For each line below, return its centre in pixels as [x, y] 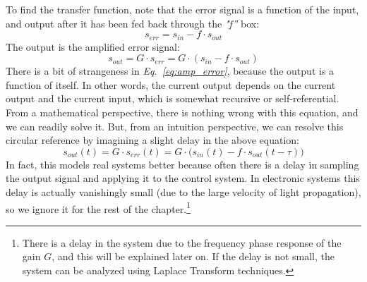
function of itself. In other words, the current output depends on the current [171, 84]
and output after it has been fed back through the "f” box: [133, 23]
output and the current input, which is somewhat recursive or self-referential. [173, 98]
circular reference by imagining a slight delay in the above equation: [152, 140]
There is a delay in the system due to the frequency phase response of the [182, 242]
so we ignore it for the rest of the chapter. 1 [98, 207]
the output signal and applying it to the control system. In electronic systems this [183, 178]
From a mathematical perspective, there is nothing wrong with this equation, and [182, 112]
